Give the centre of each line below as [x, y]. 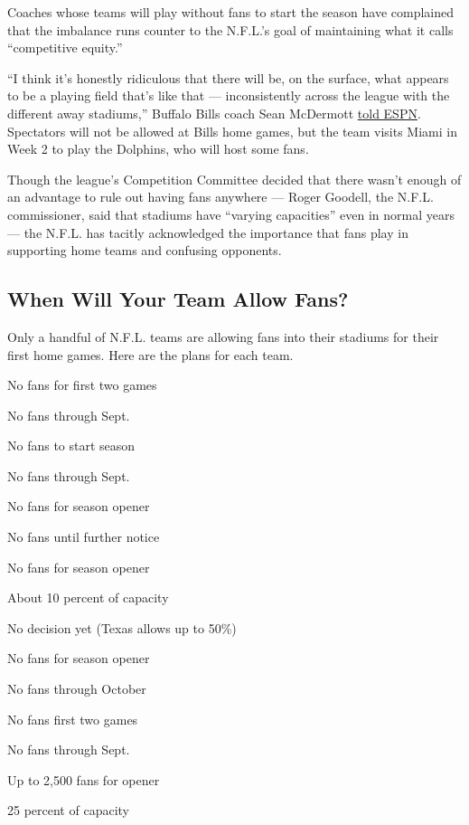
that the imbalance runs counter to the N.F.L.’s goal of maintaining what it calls [230, 29]
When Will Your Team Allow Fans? [178, 299]
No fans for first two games [82, 385]
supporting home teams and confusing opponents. [145, 250]
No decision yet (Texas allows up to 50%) [122, 627]
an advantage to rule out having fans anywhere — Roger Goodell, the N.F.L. [220, 197]
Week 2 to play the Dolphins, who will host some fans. [158, 149]
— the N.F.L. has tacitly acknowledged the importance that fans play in [208, 232]
